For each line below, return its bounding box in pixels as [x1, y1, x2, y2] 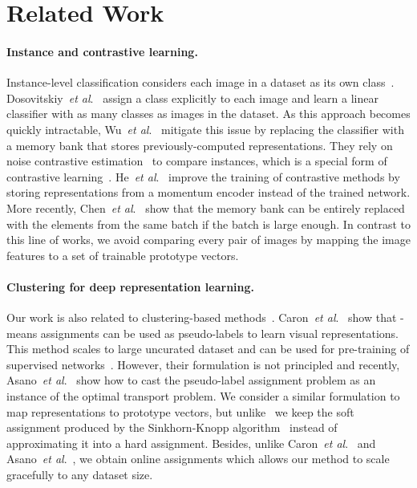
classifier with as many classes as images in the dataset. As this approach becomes [6, 105, 411, 122]
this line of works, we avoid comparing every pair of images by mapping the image [6, 231, 411, 248]
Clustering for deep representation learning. [6, 278, 255, 295]
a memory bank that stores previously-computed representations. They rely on [6, 136, 393, 153]
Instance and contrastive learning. [6, 43, 198, 59]
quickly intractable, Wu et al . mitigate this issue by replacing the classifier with [6, 120, 404, 137]
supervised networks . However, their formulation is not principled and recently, [6, 356, 400, 372]
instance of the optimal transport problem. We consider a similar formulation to [6, 388, 400, 405]
